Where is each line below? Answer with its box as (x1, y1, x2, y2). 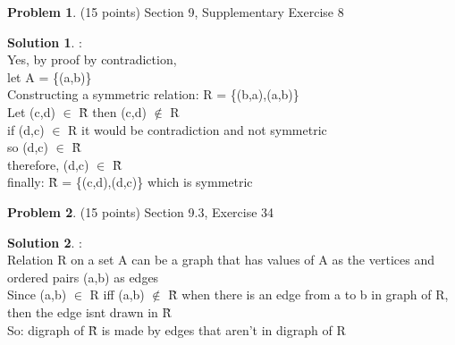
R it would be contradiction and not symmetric (68, 120, 327, 139)
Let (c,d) (7, 102, 55, 121)
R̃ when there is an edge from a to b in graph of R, (168, 285, 449, 304)
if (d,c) (7, 120, 45, 139)
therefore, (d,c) (7, 155, 89, 173)
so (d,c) (7, 138, 48, 156)
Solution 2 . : (7, 232, 82, 251)
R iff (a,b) (89, 285, 145, 304)
